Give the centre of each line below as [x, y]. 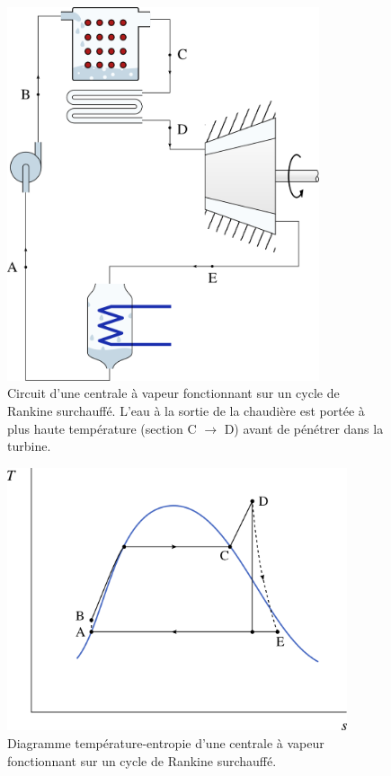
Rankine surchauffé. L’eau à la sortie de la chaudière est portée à [186, 410]
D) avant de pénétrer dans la [304, 428]
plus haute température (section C [102, 428]
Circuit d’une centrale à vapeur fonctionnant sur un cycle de [173, 393]
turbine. [29, 446]
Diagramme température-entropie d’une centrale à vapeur [166, 742]
